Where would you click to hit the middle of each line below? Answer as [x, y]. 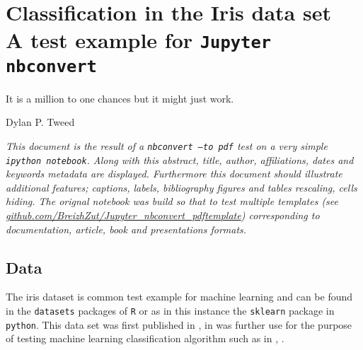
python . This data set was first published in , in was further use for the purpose [179, 324]
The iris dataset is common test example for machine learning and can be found [179, 297]
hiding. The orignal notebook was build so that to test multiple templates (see [172, 201]
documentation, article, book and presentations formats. [126, 229]
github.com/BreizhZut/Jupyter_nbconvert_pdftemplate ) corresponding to [163, 215]
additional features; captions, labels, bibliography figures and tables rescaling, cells [181, 187]
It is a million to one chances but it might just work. [120, 98]
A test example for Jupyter [139, 40]
